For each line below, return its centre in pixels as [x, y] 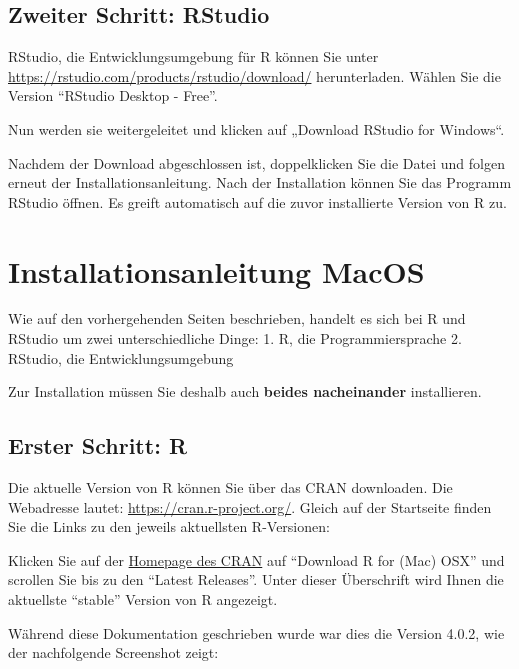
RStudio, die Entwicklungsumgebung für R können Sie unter [193, 56]
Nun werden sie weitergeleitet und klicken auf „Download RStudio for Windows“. [256, 128]
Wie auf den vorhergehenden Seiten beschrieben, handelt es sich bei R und [237, 318]
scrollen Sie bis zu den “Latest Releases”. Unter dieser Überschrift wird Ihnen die [256, 579]
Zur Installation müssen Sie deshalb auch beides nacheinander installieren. [245, 391]
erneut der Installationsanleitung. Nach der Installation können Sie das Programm [260, 182]
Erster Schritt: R [98, 445]
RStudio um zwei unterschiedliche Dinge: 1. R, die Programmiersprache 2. [235, 338]
